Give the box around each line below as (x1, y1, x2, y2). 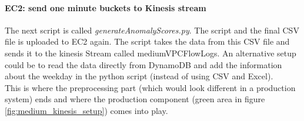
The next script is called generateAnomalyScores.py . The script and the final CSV (5, 23, 299, 36)
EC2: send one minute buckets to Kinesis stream (5, 1, 206, 14)
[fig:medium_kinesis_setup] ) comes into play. (5, 104, 168, 116)
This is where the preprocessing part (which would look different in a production (5, 81, 296, 93)
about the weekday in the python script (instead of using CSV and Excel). (5, 70, 273, 82)
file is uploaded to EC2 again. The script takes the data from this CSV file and (5, 35, 290, 48)
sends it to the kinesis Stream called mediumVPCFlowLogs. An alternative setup (5, 46, 296, 59)
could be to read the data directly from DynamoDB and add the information (5, 58, 282, 70)
